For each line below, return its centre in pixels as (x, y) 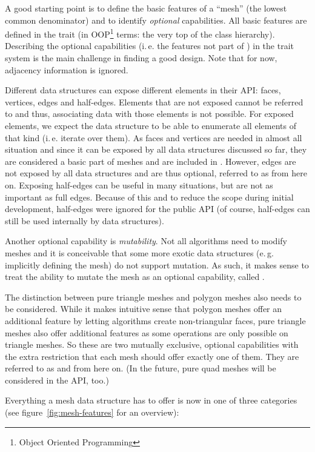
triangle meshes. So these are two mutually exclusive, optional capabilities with (152, 344)
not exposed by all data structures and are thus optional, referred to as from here (156, 173)
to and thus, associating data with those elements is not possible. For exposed (149, 114)
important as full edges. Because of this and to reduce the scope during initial (149, 197)
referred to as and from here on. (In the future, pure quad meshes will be (141, 368)
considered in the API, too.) (57, 380)
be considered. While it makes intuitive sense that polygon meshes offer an (144, 309)
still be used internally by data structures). (85, 220)
